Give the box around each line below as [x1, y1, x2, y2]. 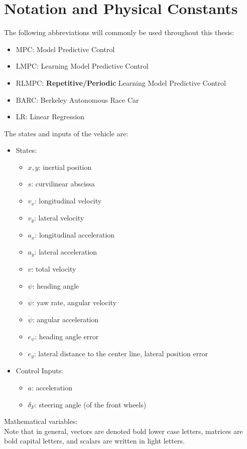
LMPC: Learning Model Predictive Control [16, 61, 149, 71]
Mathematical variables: [4, 416, 78, 426]
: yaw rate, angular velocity [32, 297, 117, 308]
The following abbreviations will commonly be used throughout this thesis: [4, 27, 234, 38]
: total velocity [31, 264, 76, 274]
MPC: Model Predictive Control [16, 44, 115, 54]
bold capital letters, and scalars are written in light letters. [4, 435, 185, 446]
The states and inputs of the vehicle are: [4, 128, 129, 138]
